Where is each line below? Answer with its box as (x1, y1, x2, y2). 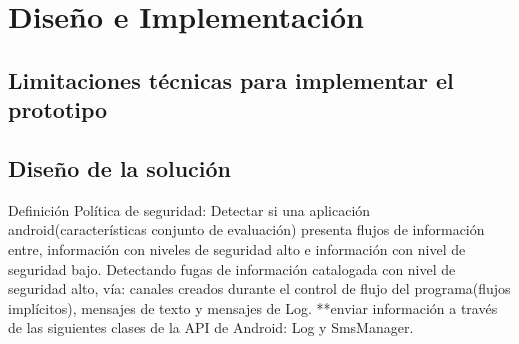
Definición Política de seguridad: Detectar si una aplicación (8, 199, 371, 220)
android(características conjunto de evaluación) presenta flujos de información (8, 219, 485, 240)
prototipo (8, 94, 108, 125)
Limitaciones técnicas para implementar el (8, 64, 454, 95)
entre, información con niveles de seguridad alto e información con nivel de (8, 238, 466, 259)
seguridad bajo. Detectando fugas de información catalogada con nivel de (8, 258, 456, 279)
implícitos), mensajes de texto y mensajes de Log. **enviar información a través (8, 297, 498, 318)
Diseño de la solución (8, 152, 232, 183)
